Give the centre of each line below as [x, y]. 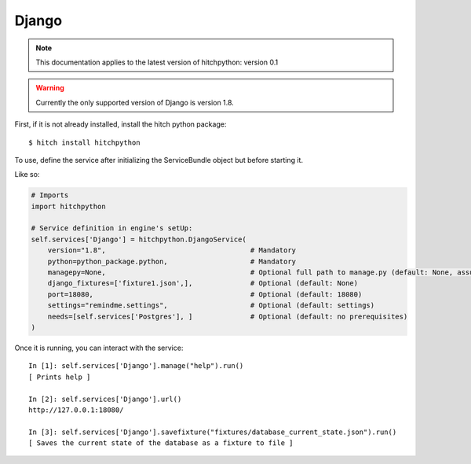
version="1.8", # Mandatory [172, 250]
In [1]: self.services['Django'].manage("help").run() [136, 366]
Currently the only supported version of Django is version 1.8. [135, 102]
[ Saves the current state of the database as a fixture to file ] [161, 443]
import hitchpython [68, 206]
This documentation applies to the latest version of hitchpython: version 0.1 [157, 62]
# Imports [50, 195]
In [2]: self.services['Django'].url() [105, 399]
